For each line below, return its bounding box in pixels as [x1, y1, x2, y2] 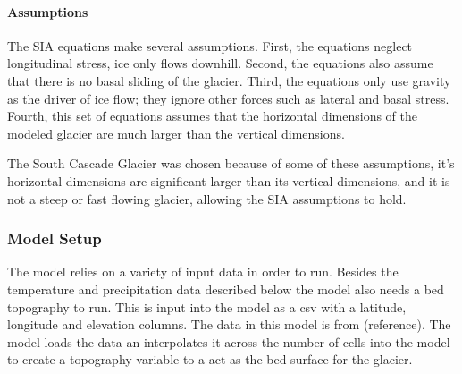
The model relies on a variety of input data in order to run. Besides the [7, 262, 399, 281]
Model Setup [7, 227, 102, 250]
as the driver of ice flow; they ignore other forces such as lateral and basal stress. [7, 89, 449, 107]
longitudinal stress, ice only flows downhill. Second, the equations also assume [7, 54, 433, 72]
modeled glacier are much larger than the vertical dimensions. [7, 123, 345, 142]
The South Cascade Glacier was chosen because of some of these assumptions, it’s [7, 154, 455, 173]
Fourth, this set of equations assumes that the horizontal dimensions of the [7, 106, 418, 125]
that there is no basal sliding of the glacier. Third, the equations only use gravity [7, 71, 451, 89]
